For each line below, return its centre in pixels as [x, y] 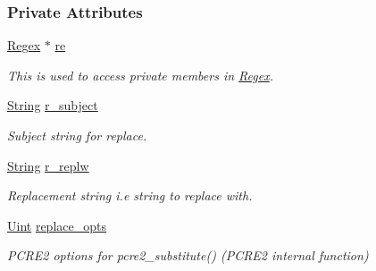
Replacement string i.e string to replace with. [130, 195]
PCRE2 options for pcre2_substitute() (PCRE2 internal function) [188, 255]
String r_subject [53, 105]
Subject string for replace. [77, 135]
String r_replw [48, 165]
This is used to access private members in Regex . [141, 75]
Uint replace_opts [57, 225]
